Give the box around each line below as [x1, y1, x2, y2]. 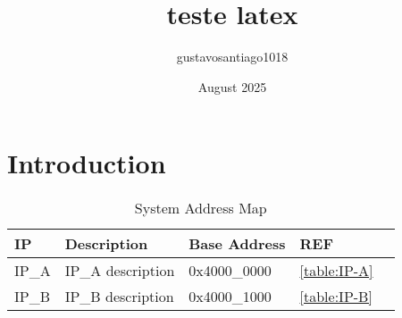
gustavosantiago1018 [176, 47, 289, 66]
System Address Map [134, 197, 267, 219]
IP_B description [64, 286, 174, 307]
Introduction [7, 145, 166, 181]
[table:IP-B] [299, 286, 373, 307]
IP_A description [64, 260, 175, 281]
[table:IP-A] [299, 260, 373, 281]
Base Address [188, 233, 286, 255]
